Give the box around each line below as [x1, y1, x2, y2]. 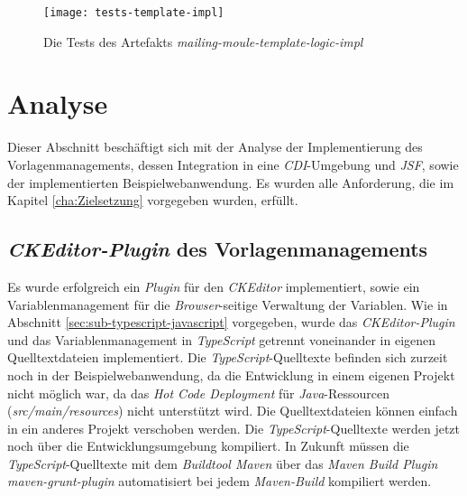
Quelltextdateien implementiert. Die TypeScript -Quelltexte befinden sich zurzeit [7, 348, 448, 367]
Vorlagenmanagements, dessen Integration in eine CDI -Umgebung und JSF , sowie [7, 154, 459, 173]
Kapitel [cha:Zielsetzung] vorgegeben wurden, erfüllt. [7, 191, 298, 210]
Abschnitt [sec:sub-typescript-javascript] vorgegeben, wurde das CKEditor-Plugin [7, 313, 455, 332]
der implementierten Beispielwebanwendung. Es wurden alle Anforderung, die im [7, 173, 454, 192]
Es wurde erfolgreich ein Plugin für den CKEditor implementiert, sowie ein [7, 276, 420, 295]
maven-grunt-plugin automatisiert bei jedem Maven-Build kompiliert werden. [7, 472, 432, 491]
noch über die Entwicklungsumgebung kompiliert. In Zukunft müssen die [7, 436, 409, 455]
